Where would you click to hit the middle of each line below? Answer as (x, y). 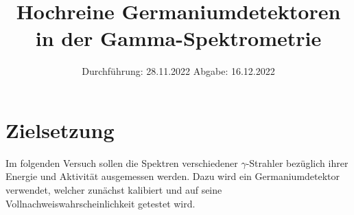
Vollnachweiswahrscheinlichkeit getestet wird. (101, 203)
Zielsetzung (60, 129)
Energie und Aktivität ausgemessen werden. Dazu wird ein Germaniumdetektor (173, 176)
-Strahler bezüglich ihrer (297, 162)
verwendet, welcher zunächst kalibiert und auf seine (114, 190)
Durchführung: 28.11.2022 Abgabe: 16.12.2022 (178, 71)
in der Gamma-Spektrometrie (178, 38)
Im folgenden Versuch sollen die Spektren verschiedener (122, 162)
